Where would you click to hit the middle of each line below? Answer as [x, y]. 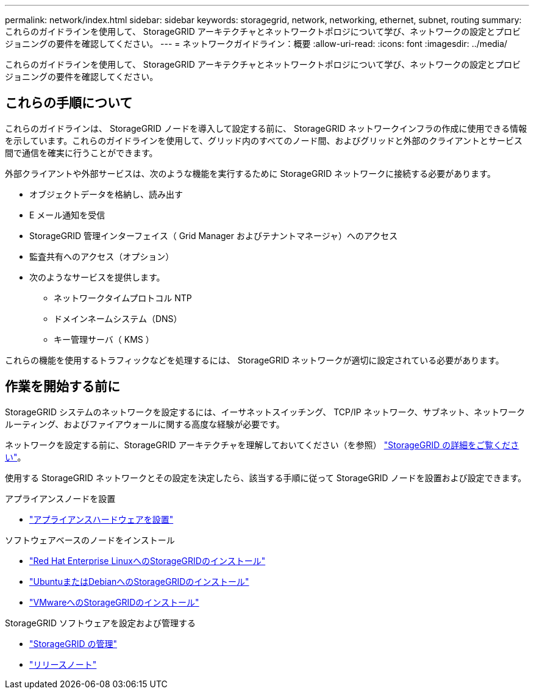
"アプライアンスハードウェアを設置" [101, 519]
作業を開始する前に [62, 387]
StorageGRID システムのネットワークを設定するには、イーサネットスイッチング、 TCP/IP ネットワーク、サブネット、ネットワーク [265, 412]
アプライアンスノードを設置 [60, 498]
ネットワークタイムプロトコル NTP [123, 298]
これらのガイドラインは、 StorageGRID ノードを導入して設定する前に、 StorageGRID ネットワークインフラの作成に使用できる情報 [266, 128]
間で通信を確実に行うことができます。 [81, 152]
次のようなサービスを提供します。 [97, 277]
